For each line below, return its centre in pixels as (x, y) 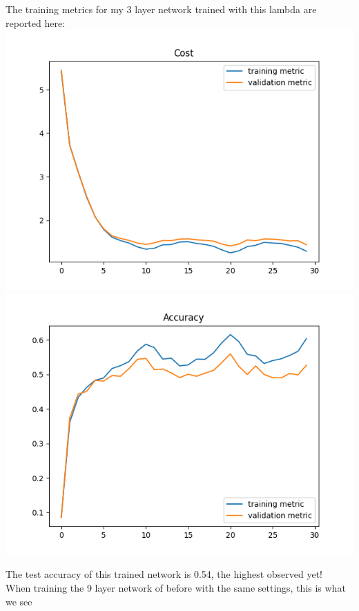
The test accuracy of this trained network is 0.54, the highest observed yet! (164, 574)
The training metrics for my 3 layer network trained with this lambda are (161, 9)
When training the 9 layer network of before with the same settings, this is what (176, 587)
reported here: (36, 22)
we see (19, 601)
